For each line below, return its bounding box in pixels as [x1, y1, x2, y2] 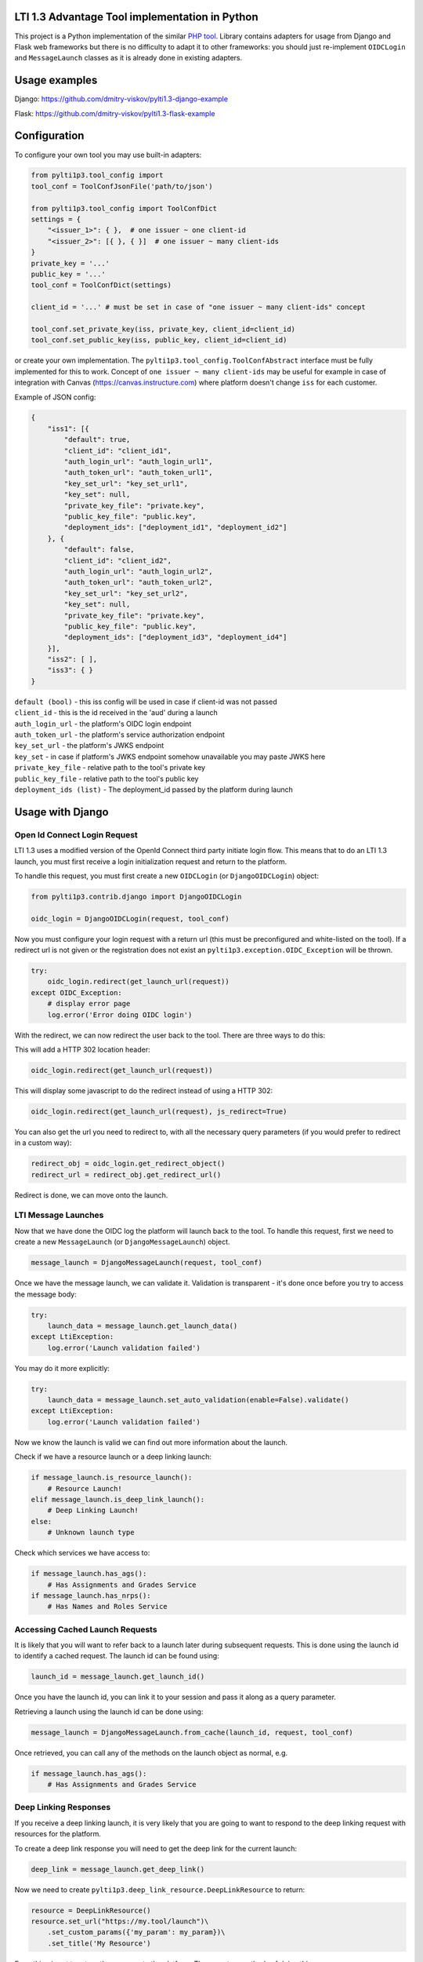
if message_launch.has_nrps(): [31, 1591, 152, 1600]
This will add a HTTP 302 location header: [14, 1045, 150, 1054]
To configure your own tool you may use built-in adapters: [14, 150, 202, 159]
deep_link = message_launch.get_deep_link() [31, 1865, 205, 1873]
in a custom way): [14, 1138, 72, 1147]
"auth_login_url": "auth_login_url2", [63, 567, 213, 576]
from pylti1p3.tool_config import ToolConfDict [31, 204, 217, 213]
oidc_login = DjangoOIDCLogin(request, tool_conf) [31, 914, 230, 923]
